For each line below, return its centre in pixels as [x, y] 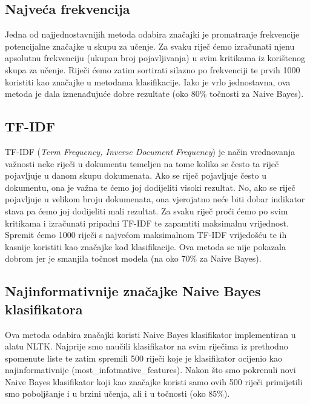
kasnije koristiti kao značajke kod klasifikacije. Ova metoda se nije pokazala [145, 246]
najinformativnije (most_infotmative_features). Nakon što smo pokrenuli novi [150, 370]
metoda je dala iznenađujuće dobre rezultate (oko [97, 94]
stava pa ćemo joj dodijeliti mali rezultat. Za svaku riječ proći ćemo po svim [147, 210]
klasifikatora [44, 309]
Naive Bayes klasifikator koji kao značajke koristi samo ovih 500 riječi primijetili [154, 381]
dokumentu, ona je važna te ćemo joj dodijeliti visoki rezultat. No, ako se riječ [150, 187]
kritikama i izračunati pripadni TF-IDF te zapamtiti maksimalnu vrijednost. [147, 223]
